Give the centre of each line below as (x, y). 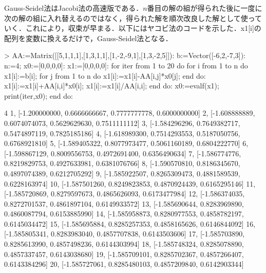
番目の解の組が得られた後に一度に (205, 8)
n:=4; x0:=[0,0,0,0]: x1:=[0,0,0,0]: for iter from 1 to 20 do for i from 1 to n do (126, 65)
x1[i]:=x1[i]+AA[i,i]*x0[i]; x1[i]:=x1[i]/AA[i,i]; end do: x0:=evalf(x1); (112, 86)
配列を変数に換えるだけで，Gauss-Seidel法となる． (88, 38)
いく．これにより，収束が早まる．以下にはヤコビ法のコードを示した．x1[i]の (133, 28)
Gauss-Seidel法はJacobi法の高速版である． (74, 8)
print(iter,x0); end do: (39, 95)
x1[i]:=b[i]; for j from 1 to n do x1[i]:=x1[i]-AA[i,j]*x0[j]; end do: (105, 75)
